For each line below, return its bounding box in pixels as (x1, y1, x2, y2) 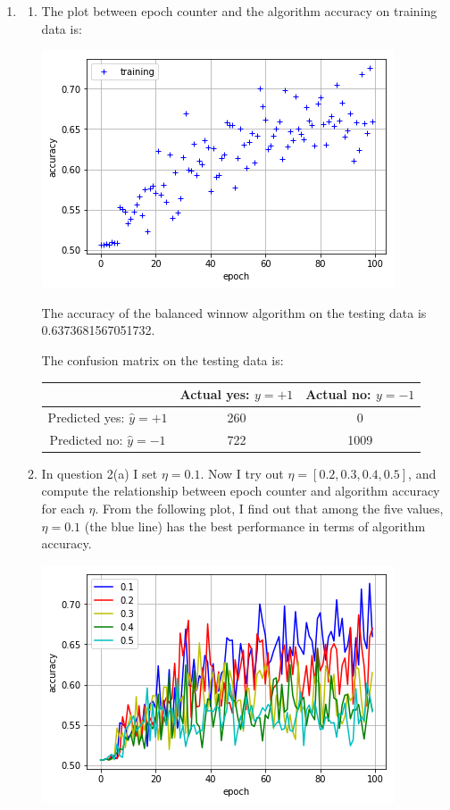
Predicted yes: (47, 407, 125, 426)
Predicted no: (49, 430, 123, 448)
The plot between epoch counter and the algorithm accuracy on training (41, 2, 437, 20)
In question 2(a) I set (41, 463, 158, 482)
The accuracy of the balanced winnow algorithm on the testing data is (41, 303, 427, 321)
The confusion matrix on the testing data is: (41, 350, 284, 369)
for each (41, 499, 85, 518)
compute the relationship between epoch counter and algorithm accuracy (41, 481, 440, 500)
